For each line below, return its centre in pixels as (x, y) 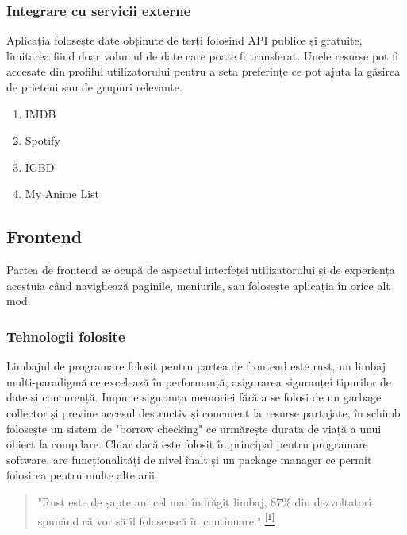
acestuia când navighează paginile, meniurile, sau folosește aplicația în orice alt (198, 285)
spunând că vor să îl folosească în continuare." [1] (156, 519)
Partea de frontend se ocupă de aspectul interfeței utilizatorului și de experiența (201, 270)
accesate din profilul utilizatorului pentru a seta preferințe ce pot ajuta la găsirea (203, 71)
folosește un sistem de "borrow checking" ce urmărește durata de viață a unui (194, 428)
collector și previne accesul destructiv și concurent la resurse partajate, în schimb (203, 412)
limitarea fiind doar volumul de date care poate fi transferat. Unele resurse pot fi (203, 55)
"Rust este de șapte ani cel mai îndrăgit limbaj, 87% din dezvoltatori (205, 501)
